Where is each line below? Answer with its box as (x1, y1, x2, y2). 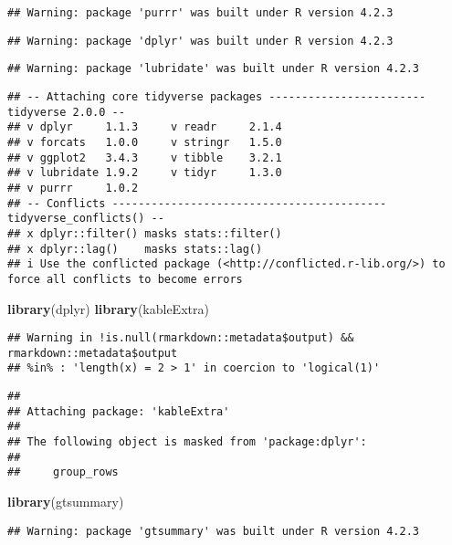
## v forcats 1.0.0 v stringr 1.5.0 (7, 135, 282, 149)
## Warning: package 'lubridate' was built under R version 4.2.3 (7, 62, 420, 76)
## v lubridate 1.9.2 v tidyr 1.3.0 (7, 166, 282, 180)
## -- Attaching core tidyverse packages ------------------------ (7, 89, 426, 103)
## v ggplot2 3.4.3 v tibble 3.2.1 (7, 151, 282, 164)
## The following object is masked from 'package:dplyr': (7, 435, 367, 449)
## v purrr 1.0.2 (7, 181, 139, 194)
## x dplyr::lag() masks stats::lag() (7, 242, 263, 256)
